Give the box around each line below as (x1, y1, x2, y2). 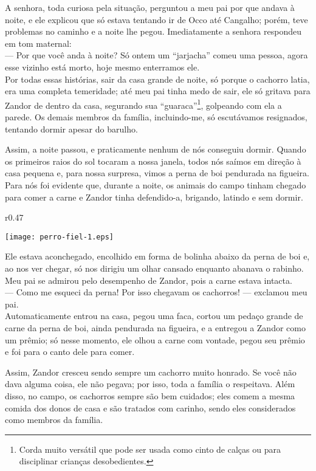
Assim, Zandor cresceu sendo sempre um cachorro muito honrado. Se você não (5, 365, 297, 378)
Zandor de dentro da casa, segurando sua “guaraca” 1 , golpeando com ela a (5, 97, 282, 111)
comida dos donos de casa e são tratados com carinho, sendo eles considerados (5, 401, 296, 414)
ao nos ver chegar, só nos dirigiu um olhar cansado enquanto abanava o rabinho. (5, 262, 304, 274)
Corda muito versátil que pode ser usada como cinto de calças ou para (19, 442, 281, 455)
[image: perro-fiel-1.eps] (5, 232, 114, 241)
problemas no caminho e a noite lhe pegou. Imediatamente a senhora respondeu (5, 25, 301, 38)
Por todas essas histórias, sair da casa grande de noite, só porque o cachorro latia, (5, 72, 310, 85)
